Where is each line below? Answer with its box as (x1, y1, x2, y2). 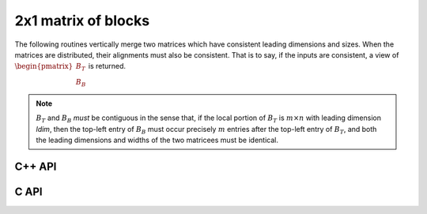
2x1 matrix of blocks (14, 12, 150, 29)
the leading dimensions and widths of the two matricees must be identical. (36, 135, 279, 145)
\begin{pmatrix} (14, 62, 74, 71)
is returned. (88, 62, 127, 71)
